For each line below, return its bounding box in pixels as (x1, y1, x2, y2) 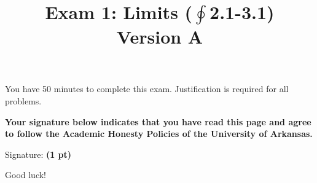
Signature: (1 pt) (5, 147, 72, 160)
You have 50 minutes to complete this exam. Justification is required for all (5, 82, 289, 95)
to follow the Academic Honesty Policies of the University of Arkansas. (5, 127, 313, 140)
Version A (116, 24, 203, 49)
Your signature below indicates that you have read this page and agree (5, 115, 311, 128)
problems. (5, 94, 42, 107)
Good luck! (5, 168, 47, 181)
